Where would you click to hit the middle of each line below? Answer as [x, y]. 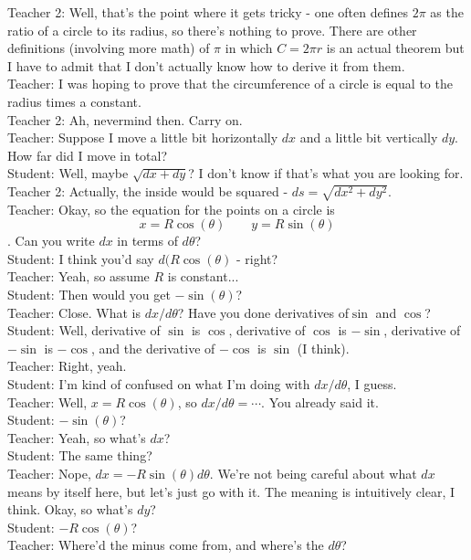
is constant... [203, 276]
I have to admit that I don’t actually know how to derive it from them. [206, 65]
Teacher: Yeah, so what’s [77, 437]
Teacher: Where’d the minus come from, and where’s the [166, 545]
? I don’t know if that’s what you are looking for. [326, 173]
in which [249, 48]
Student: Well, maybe [68, 173]
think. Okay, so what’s [70, 509]
